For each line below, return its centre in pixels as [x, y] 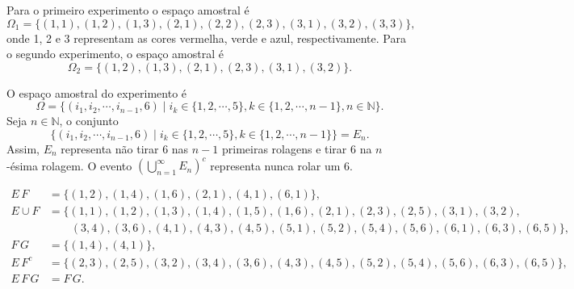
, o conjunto [89, 121]
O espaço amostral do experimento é [97, 92]
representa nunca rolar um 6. [281, 165]
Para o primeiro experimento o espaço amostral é [128, 10]
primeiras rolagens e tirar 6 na [297, 148]
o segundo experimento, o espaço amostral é [115, 54]
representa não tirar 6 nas [125, 148]
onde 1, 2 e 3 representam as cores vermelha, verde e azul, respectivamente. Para [206, 38]
